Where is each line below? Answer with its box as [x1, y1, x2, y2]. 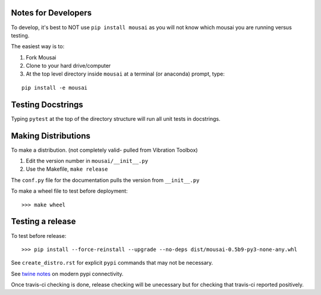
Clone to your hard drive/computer [26, 62, 111, 70]
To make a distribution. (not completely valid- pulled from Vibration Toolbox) [11, 146, 199, 153]
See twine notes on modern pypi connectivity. [11, 270, 124, 277]
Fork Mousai [26, 54, 56, 61]
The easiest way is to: [11, 43, 65, 50]
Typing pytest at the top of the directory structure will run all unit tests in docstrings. [11, 115, 221, 122]
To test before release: [11, 232, 67, 239]
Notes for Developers [11, 8, 92, 18]
